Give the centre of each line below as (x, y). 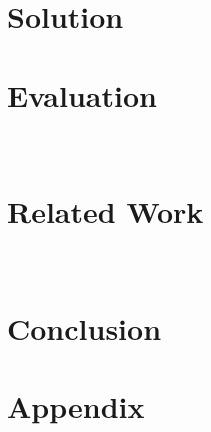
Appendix (76, 406)
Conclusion (84, 328)
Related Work (105, 211)
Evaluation (82, 94)
